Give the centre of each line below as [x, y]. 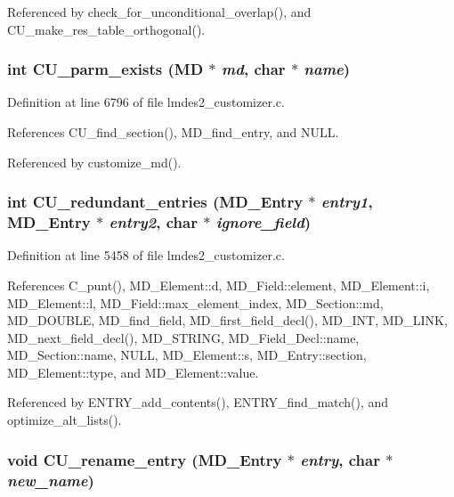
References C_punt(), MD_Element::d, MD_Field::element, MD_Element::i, [219, 285]
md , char [253, 69]
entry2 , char [153, 222]
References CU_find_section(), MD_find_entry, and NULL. [173, 132]
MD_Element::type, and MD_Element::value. [133, 372]
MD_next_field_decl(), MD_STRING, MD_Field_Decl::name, [183, 337]
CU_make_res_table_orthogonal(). [106, 29]
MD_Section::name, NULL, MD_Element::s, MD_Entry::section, [187, 355]
